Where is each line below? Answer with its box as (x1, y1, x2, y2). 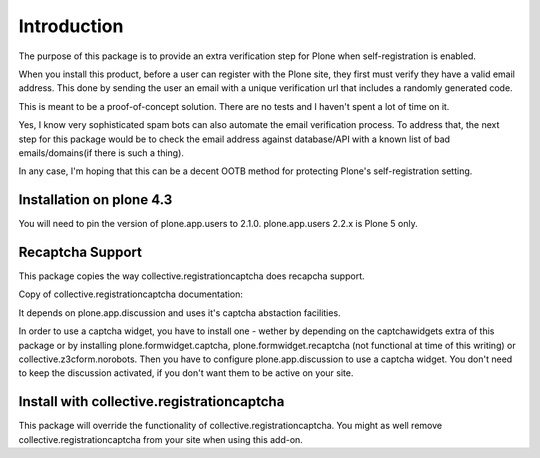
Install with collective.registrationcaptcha (18, 393, 285, 410)
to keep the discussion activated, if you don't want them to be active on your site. (18, 367, 354, 379)
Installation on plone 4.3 (18, 191, 173, 209)
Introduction (18, 15, 124, 37)
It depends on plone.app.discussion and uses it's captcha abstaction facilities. (18, 306, 341, 319)
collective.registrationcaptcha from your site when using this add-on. (18, 433, 304, 445)
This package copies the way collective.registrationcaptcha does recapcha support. (18, 270, 365, 282)
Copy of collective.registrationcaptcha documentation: (18, 288, 244, 300)
